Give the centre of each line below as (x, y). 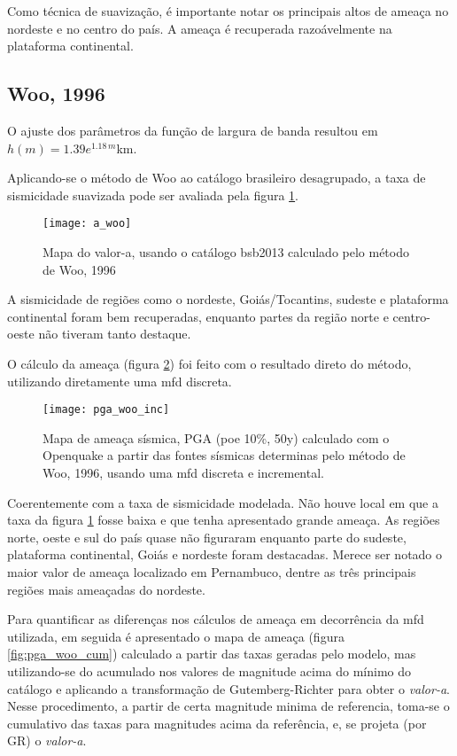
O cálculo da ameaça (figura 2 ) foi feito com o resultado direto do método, (209, 363)
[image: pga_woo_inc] (106, 410)
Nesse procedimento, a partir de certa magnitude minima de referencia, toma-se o (228, 706)
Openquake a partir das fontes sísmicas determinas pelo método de (224, 455)
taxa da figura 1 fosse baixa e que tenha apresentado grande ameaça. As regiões (224, 520)
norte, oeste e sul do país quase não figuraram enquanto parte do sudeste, (207, 537)
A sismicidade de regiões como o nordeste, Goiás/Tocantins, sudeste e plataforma (228, 299)
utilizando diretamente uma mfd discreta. (120, 381)
